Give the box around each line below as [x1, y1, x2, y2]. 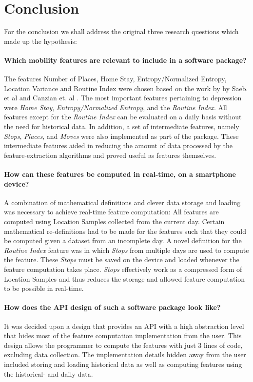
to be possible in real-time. [4, 283, 84, 293]
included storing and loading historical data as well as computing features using [4, 359, 242, 369]
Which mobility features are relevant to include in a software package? [4, 55, 247, 65]
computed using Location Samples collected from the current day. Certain [4, 216, 225, 227]
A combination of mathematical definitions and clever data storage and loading [4, 197, 241, 207]
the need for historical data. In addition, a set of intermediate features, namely [4, 121, 239, 132]
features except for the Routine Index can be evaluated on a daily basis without [4, 112, 242, 122]
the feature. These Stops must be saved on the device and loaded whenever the [4, 254, 239, 265]
